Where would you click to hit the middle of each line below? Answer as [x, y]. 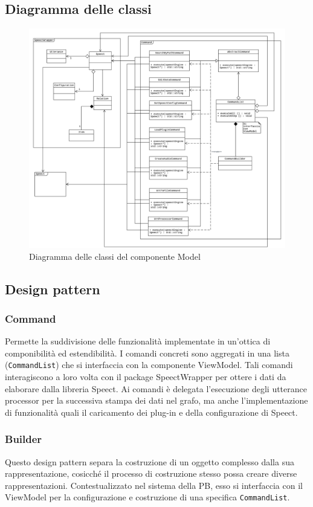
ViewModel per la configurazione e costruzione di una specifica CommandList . [147, 497]
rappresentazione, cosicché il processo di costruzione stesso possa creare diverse [151, 473]
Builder [24, 439]
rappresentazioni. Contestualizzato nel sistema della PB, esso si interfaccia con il [154, 485]
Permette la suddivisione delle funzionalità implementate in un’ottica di [138, 341]
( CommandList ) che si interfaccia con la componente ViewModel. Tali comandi [149, 365]
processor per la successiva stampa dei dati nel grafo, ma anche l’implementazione [156, 400]
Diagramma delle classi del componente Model [115, 256]
